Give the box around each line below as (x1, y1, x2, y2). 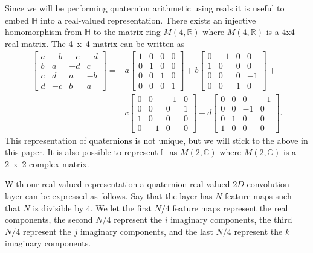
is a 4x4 (266, 25, 295, 38)
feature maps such (225, 190, 292, 202)
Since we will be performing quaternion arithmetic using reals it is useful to (5, 2, 285, 14)
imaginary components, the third (170, 213, 292, 226)
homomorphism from (5, 25, 82, 38)
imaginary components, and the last (80, 225, 213, 237)
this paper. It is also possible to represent (5, 146, 158, 158)
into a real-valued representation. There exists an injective (40, 13, 256, 26)
